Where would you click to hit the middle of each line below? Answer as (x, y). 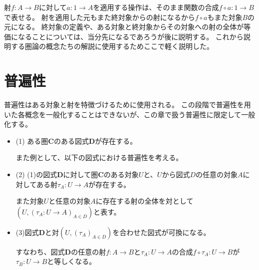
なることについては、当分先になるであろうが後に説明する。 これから (130, 36)
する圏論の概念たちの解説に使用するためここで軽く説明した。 (112, 46)
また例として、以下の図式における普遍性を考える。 (99, 157)
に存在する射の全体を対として (144, 201)
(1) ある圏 (32, 140)
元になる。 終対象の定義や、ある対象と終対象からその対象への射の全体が (124, 27)
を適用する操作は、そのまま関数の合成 (156, 7)
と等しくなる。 (72, 261)
